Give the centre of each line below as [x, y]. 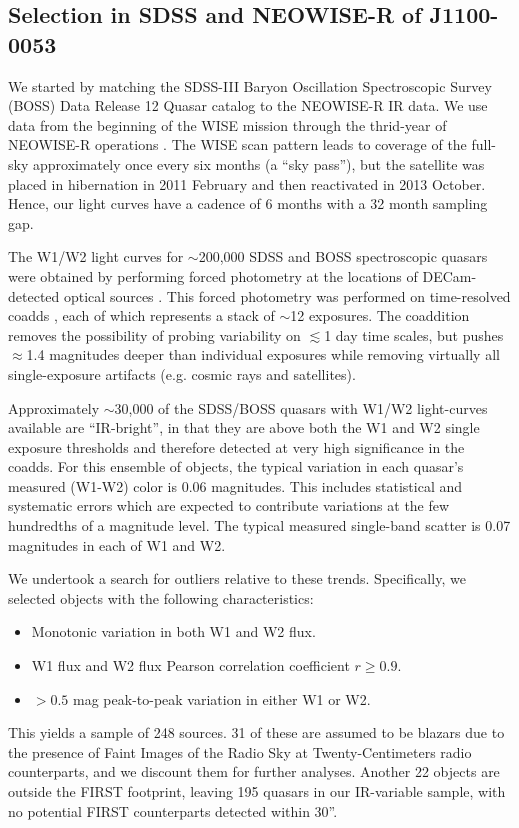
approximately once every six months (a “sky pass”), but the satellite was [258, 163]
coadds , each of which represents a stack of [141, 315]
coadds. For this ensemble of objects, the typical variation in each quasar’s [236, 466]
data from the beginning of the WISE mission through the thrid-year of [227, 124]
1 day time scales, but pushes [414, 334]
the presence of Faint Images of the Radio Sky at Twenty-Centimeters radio [240, 751]
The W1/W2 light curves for [96, 256]
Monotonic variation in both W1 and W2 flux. [173, 631]
